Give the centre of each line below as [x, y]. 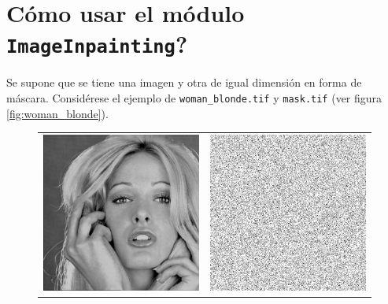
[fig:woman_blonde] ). [57, 113]
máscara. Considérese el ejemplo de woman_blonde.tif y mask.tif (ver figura [194, 98]
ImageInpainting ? [97, 44]
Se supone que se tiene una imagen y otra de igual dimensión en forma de [184, 82]
